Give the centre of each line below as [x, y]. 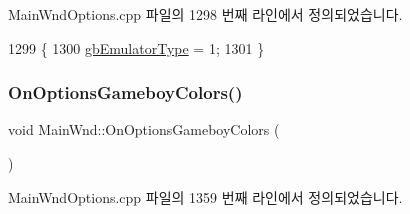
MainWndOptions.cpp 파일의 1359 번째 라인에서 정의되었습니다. [205, 196]
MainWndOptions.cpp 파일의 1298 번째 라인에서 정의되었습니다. [205, 14]
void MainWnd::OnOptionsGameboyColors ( [144, 129]
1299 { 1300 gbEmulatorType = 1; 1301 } [136, 47]
